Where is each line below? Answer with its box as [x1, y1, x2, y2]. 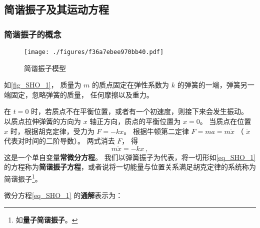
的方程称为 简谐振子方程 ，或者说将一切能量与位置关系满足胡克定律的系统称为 [4, 161, 256, 172]
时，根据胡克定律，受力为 [10, 125, 94, 136]
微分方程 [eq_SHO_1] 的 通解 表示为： [4, 190, 123, 200]
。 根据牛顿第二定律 [123, 125, 189, 136]
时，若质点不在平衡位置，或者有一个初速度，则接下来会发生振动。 [31, 106, 248, 116]
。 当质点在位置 [199, 116, 251, 126]
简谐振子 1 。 [4, 172, 42, 183]
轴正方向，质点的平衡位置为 [89, 116, 181, 126]
